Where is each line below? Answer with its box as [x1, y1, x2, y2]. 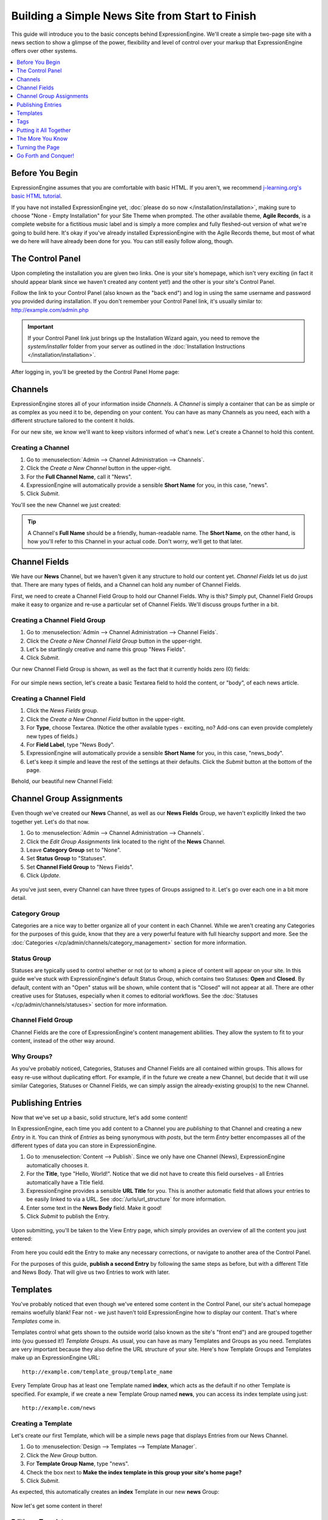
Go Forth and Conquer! [16, 152, 75, 159]
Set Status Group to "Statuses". [26, 855, 106, 862]
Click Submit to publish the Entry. [26, 1213, 110, 1220]
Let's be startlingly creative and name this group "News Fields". [26, 646, 186, 653]
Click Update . [26, 872, 61, 879]
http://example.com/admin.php [11, 306, 89, 313]
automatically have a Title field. [26, 1178, 104, 1186]
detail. [11, 894, 27, 901]
